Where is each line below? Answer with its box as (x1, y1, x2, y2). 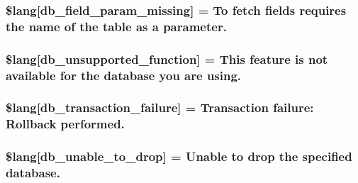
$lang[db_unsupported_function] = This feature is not (6, 50, 328, 67)
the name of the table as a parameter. (6, 17, 227, 35)
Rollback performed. (6, 115, 125, 133)
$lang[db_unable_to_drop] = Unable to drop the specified (6, 148, 352, 165)
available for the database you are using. (6, 66, 242, 84)
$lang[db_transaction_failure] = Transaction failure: (6, 99, 314, 116)
